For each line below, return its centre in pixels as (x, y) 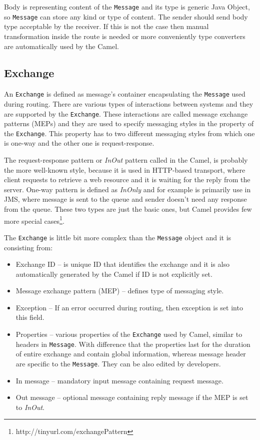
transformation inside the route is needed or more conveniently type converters (125, 36)
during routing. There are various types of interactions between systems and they (129, 103)
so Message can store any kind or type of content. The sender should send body (126, 16)
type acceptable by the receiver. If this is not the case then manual (106, 26)
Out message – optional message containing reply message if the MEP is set (132, 397)
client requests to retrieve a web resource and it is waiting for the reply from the (127, 179)
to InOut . (30, 407)
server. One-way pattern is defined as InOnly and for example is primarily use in (127, 189)
